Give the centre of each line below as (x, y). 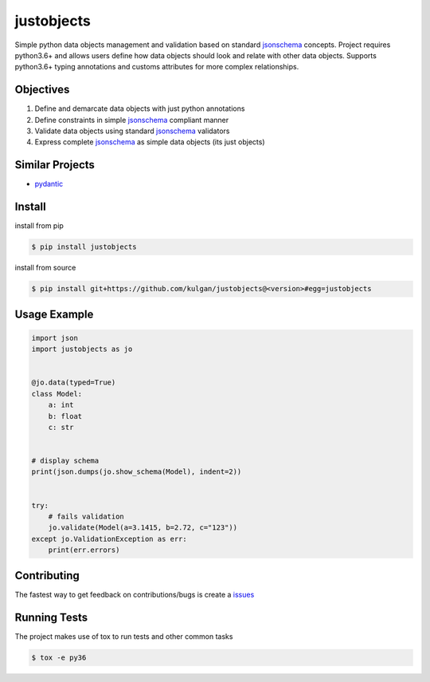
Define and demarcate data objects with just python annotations (140, 108)
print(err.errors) (84, 550)
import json (55, 338)
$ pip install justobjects (84, 247)
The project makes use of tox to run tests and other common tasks (124, 636)
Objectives (42, 90)
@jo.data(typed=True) (74, 382)
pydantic (49, 184)
